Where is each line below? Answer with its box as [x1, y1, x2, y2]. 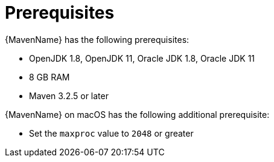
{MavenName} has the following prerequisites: [5, 34, 190, 45]
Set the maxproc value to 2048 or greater [29, 128, 194, 138]
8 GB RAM [29, 71, 70, 82]
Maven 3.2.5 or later [29, 90, 109, 101]
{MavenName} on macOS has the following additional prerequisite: [5, 109, 270, 120]
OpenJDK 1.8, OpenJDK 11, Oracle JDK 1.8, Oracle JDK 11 [29, 53, 255, 63]
